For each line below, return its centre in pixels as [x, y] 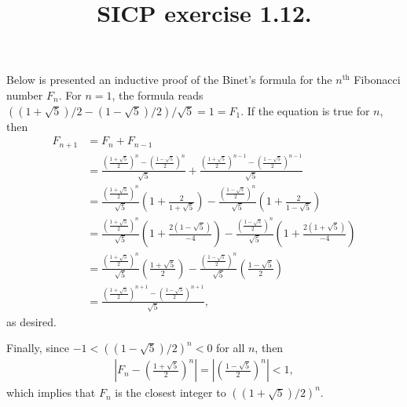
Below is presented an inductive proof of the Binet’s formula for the [169, 80]
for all [231, 348]
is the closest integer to [170, 392]
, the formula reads [158, 94]
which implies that [51, 392]
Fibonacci [377, 80]
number [25, 94]
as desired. [31, 321]
